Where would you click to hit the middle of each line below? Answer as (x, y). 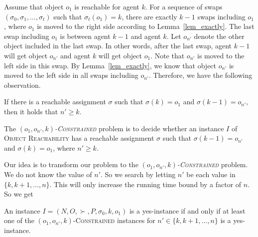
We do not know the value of (48, 174)
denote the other (219, 36)
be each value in (211, 174)
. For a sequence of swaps (184, 6)
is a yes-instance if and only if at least (187, 210)
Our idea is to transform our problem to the (71, 164)
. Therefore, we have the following (200, 75)
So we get (19, 194)
